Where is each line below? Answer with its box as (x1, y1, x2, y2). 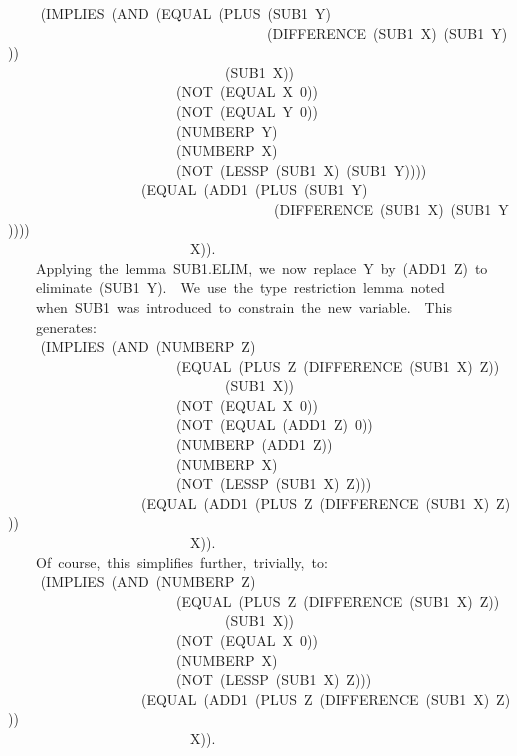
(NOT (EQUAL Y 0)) (175, 100, 318, 121)
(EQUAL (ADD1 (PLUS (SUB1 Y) (140, 179, 368, 200)
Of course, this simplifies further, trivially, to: (35, 551, 328, 572)
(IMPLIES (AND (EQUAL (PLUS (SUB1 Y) (40, 3, 332, 23)
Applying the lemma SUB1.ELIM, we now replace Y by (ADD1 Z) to (35, 257, 488, 278)
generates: (35, 316, 97, 337)
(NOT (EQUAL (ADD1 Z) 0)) (175, 414, 373, 435)
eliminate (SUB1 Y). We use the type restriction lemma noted (35, 277, 445, 298)
